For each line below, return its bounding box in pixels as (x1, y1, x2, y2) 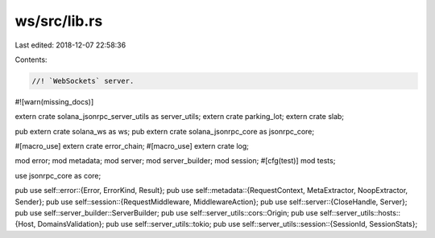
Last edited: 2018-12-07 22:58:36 (14, 40, 126, 50)
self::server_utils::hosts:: (319, 208, 400, 218)
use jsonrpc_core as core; (14, 170, 101, 180)
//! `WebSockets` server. (31, 76, 135, 85)
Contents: (14, 55, 48, 64)
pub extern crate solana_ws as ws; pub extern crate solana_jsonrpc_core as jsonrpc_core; (14, 126, 314, 136)
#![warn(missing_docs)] (14, 96, 94, 106)
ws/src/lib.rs (14, 12, 103, 30)
